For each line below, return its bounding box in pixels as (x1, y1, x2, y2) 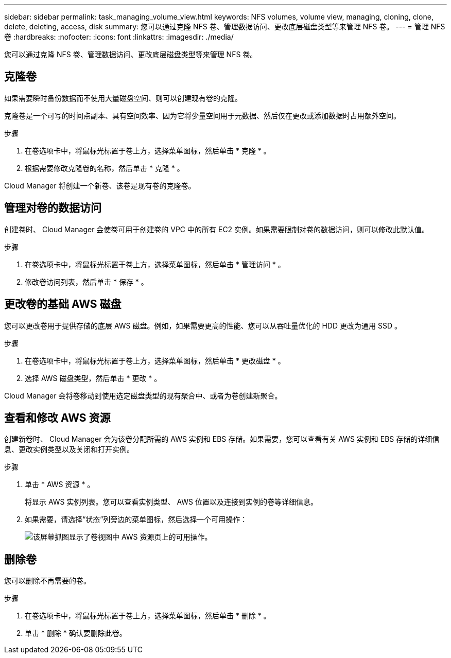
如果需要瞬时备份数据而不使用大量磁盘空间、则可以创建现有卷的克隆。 (4, 93, 242, 102)
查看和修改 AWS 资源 (4, 411, 111, 424)
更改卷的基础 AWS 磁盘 (4, 298, 122, 311)
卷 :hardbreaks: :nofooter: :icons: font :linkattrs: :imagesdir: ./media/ (4, 32, 234, 41)
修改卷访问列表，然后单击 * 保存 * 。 (25, 277, 148, 286)
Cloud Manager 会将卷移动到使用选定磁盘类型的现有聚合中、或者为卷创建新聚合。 (4, 391, 282, 400)
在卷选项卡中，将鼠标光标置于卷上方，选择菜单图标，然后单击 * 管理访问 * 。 (25, 259, 285, 269)
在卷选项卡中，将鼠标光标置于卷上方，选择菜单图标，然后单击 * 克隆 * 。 (25, 146, 271, 155)
